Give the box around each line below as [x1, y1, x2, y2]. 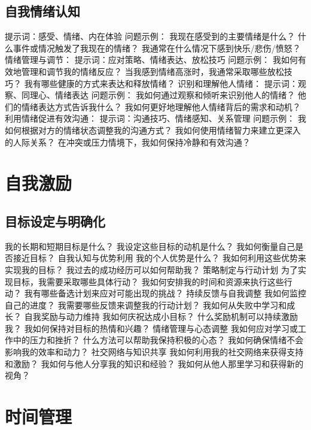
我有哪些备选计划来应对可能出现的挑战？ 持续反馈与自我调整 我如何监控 [24, 287, 306, 299]
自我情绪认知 [5, 2, 80, 20]
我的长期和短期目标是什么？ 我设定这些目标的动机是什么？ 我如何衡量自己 [5, 240, 295, 252]
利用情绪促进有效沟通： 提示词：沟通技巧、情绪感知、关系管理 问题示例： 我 [5, 112, 306, 125]
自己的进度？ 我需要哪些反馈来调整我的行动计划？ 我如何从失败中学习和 [5, 298, 287, 311]
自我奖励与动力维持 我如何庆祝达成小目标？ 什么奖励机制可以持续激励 [24, 310, 298, 323]
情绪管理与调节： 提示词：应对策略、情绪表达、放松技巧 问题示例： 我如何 [5, 53, 298, 66]
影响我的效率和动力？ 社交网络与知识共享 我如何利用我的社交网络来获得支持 [5, 346, 304, 358]
